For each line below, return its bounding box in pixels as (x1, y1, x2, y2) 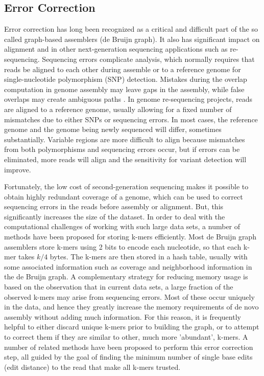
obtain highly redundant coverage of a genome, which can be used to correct (4, 191, 243, 202)
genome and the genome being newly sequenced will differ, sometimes (4, 124, 222, 135)
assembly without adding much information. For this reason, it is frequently (4, 311, 241, 322)
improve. (4, 164, 31, 174)
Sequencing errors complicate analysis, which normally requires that (42, 53, 255, 64)
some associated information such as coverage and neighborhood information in (4, 261, 252, 272)
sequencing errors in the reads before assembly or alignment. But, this (4, 201, 224, 212)
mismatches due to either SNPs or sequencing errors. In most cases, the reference (4, 114, 258, 124)
